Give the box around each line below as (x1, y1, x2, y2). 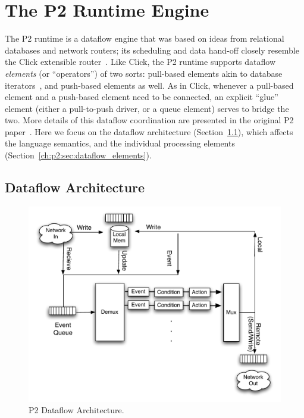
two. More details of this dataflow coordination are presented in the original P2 (5, 114, 294, 126)
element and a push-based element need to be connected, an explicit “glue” (5, 91, 278, 103)
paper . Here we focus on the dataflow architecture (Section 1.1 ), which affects (5, 125, 293, 138)
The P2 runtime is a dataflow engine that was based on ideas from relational (5, 32, 284, 45)
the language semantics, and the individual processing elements (5, 137, 235, 149)
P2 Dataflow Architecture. (29, 404, 124, 416)
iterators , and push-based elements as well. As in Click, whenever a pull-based (5, 79, 294, 91)
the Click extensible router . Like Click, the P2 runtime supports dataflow (5, 55, 276, 68)
